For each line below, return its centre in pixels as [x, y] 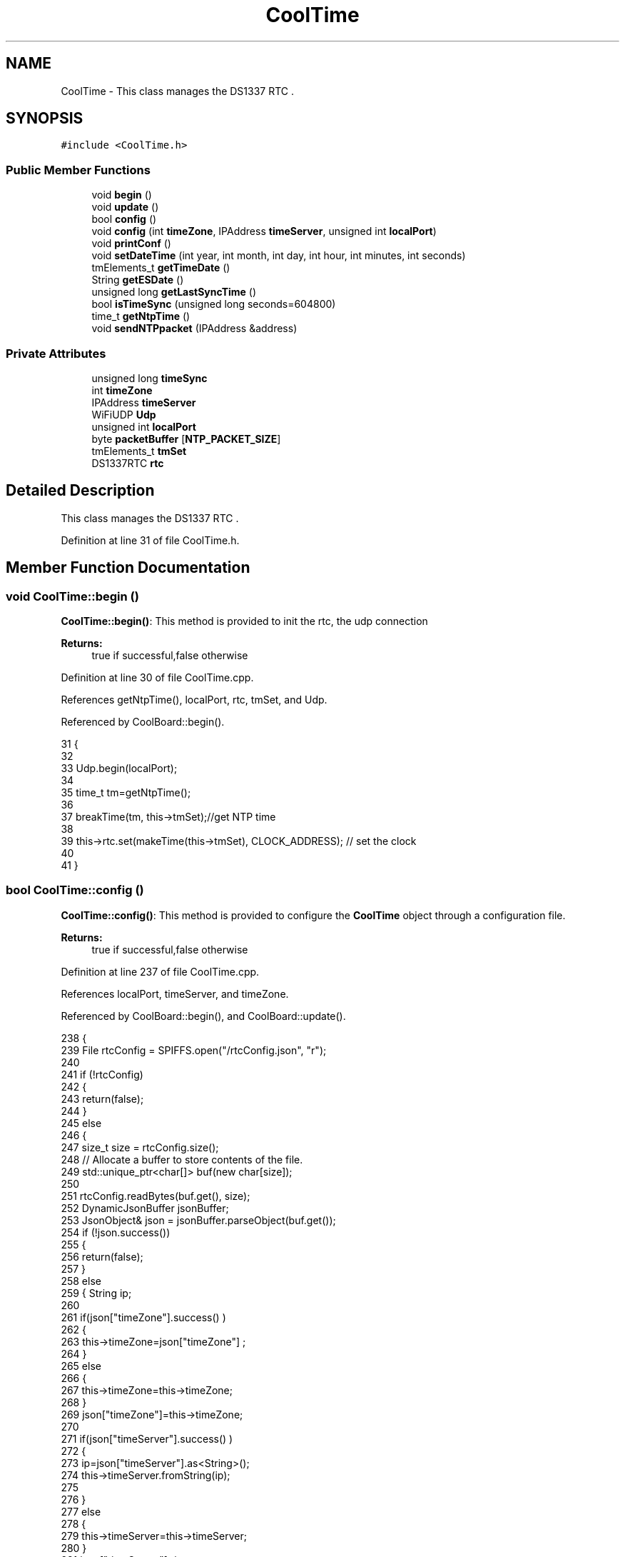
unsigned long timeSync [149, 378]
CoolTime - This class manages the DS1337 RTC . [178, 91]
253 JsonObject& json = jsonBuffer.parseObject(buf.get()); [198, 1220]
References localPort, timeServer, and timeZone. [175, 993]
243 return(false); [102, 1098]
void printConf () [131, 244]
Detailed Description [80, 491]
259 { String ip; [96, 1293]
